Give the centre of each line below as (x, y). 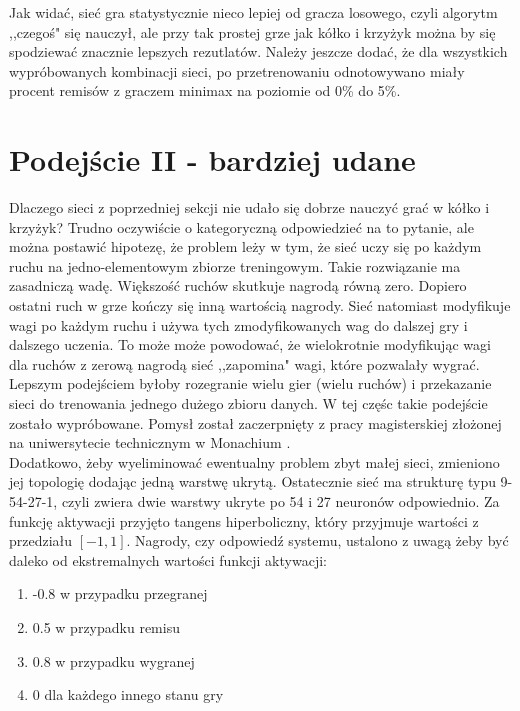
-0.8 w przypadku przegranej (120, 593)
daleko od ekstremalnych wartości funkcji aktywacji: (168, 559)
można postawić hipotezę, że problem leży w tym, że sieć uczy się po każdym (245, 246)
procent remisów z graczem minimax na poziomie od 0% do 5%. (205, 90)
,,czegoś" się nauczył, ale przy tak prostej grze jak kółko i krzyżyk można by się (252, 31)
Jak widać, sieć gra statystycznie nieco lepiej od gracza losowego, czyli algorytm (253, 12)
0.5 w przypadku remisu (106, 626)
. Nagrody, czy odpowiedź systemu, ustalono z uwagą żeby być (317, 540)
